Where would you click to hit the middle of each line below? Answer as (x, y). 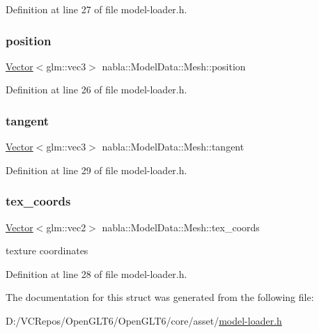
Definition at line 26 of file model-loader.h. (96, 90)
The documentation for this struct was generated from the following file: (160, 297)
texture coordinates (47, 250)
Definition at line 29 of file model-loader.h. (96, 170)
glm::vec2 (66, 227)
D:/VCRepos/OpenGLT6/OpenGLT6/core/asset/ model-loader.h (144, 320)
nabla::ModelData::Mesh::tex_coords (181, 227)
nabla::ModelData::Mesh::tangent (173, 147)
